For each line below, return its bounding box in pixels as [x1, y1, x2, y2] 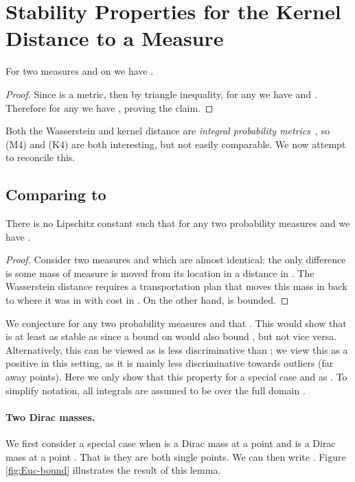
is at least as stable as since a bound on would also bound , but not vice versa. [5, 329, 337, 344]
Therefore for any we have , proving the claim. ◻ [5, 100, 214, 115]
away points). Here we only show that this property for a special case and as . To [5, 370, 347, 384]
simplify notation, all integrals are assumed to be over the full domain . [5, 383, 306, 397]
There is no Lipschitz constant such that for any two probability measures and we [5, 216, 350, 230]
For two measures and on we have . [5, 64, 154, 78]
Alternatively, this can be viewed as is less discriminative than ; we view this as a [5, 342, 348, 357]
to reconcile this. [5, 150, 76, 165]
